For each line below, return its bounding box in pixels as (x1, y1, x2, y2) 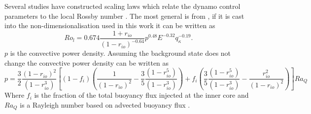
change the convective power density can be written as (4, 57, 169, 68)
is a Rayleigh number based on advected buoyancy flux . (20, 99, 190, 110)
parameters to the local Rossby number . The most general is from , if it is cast (4, 10, 244, 21)
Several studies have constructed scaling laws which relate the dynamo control (4, 1, 241, 11)
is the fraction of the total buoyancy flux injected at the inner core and (34, 90, 249, 100)
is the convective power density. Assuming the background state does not (10, 48, 231, 58)
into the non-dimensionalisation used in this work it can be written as (4, 20, 215, 31)
